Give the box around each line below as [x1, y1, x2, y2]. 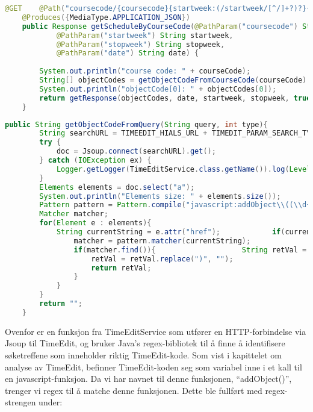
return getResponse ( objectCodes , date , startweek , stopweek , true [39, 93, 311, 102]
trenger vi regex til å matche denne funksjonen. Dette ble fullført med [5, 384, 262, 396]
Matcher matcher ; [39, 210, 108, 219]
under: [39, 396, 63, 408]
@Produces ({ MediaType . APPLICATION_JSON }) [22, 13, 190, 22]
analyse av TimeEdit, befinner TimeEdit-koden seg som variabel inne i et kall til [5, 360, 302, 373]
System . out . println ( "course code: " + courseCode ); [39, 67, 251, 76]
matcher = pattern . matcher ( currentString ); [73, 236, 251, 245]
